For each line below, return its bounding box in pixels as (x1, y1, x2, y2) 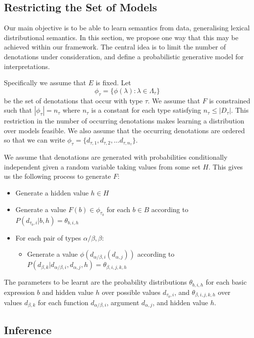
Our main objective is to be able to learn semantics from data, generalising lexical (4, 23, 250, 33)
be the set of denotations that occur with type (4, 95, 143, 105)
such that (4, 105, 32, 115)
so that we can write (4, 135, 65, 145)
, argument (106, 297, 139, 307)
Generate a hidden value (15, 187, 89, 197)
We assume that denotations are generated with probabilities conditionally (4, 152, 228, 162)
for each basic (206, 277, 247, 287)
